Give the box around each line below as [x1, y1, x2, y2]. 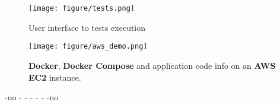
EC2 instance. [28, 71, 81, 83]
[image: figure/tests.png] [28, 4, 135, 12]
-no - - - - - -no [5, 91, 59, 103]
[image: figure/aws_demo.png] [28, 42, 148, 51]
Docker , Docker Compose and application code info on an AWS [28, 59, 276, 71]
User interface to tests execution [28, 21, 146, 33]
